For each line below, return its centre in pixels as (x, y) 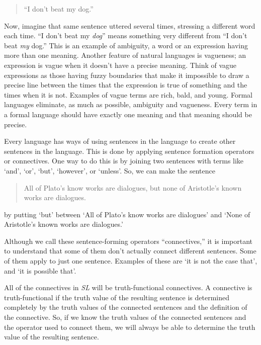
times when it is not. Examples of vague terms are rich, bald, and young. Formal (128, 94)
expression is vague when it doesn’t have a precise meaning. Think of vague (120, 65)
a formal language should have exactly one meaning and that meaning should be (128, 114)
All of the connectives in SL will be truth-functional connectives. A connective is (128, 287)
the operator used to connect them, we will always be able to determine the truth (130, 327)
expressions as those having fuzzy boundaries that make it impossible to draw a (127, 75)
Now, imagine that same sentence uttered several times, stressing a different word (130, 25)
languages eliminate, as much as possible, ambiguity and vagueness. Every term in (131, 104)
